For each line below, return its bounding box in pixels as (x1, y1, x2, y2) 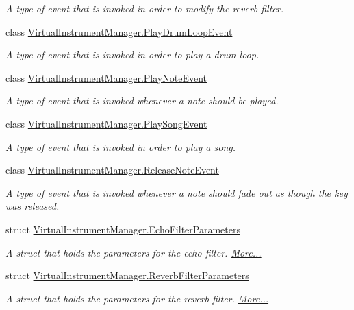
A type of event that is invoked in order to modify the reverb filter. (5, 1, 283, 15)
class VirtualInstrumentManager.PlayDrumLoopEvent (5, 24, 233, 38)
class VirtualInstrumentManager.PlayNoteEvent (5, 70, 207, 84)
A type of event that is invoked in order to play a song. (5, 139, 236, 154)
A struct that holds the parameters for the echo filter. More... (5, 245, 262, 259)
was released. (5, 199, 60, 213)
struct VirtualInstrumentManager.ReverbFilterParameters (5, 268, 249, 283)
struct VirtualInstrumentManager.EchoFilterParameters (5, 222, 240, 236)
